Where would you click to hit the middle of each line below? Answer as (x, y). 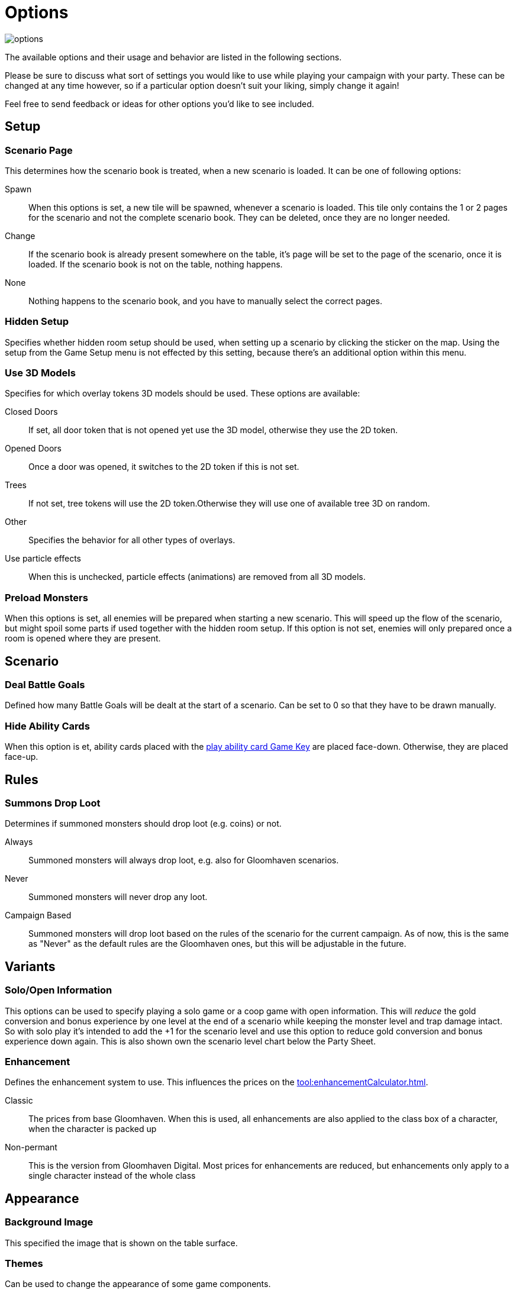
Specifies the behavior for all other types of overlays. (132, 540)
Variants (30, 966)
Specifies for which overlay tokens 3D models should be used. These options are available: (183, 394)
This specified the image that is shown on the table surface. (121, 1243)
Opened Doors (33, 449)
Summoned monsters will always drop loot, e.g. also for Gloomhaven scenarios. (184, 860)
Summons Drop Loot (53, 803)
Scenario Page (39, 150)
